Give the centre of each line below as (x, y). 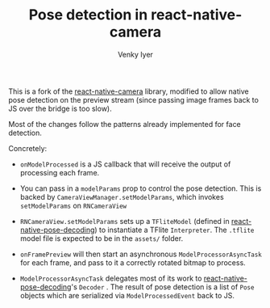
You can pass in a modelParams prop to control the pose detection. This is (141, 188)
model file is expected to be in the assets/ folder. (102, 238)
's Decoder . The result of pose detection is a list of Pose (163, 287)
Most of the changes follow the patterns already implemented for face (125, 124)
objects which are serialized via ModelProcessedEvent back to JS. (127, 295)
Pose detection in (88, 15)
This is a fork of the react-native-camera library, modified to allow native (129, 91)
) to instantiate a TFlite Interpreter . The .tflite (174, 230)
